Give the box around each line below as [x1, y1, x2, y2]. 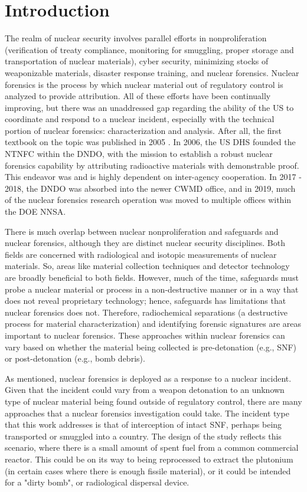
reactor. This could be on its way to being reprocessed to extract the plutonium [5, 452, 293, 465]
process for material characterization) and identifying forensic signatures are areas [5, 317, 302, 330]
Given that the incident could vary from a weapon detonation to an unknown [5, 383, 285, 396]
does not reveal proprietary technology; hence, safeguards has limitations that [5, 294, 286, 307]
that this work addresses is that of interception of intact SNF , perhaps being [5, 418, 282, 431]
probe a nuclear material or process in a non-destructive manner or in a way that [5, 283, 299, 295]
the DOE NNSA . [5, 205, 66, 218]
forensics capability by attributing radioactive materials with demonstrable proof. [5, 159, 299, 171]
